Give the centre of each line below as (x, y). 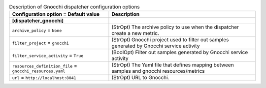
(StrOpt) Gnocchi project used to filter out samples (170, 40)
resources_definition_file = (45, 65)
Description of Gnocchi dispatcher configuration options (74, 7)
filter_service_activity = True (48, 56)
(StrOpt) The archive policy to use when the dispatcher (175, 27)
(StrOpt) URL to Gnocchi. (140, 78)
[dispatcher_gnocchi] (38, 21)
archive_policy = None (37, 30)
